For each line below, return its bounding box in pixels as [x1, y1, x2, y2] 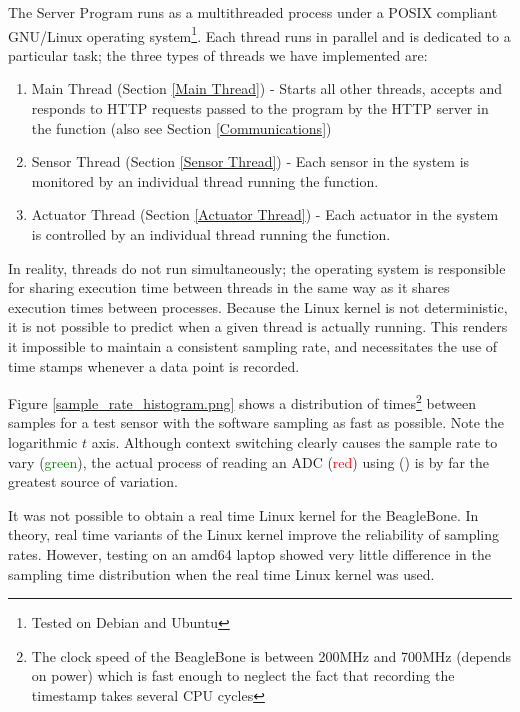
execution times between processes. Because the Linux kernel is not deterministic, [8, 296, 508, 317]
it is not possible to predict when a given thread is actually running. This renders [8, 316, 508, 337]
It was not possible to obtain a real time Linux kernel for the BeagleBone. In [8, 504, 479, 525]
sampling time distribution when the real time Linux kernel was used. [8, 563, 435, 584]
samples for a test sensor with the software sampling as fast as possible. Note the [8, 412, 505, 433]
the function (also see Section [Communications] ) [31, 117, 332, 138]
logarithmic [8, 432, 78, 452]
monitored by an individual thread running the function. [31, 170, 379, 191]
